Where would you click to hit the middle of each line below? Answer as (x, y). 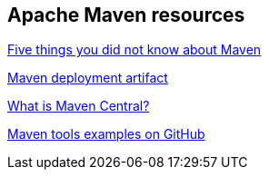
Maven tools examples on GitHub (106, 134)
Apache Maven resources (126, 15)
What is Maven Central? (79, 106)
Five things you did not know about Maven (134, 50)
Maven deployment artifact (88, 78)
